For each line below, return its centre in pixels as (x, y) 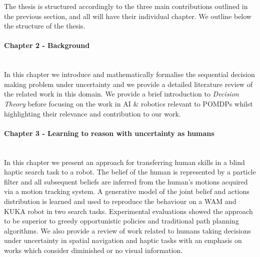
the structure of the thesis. (45, 26)
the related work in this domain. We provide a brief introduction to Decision (121, 94)
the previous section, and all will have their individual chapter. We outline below (128, 16)
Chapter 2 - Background (47, 45)
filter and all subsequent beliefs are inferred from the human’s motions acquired (126, 181)
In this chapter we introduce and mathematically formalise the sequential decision (129, 74)
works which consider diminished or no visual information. (93, 250)
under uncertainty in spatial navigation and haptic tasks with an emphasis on (123, 240)
